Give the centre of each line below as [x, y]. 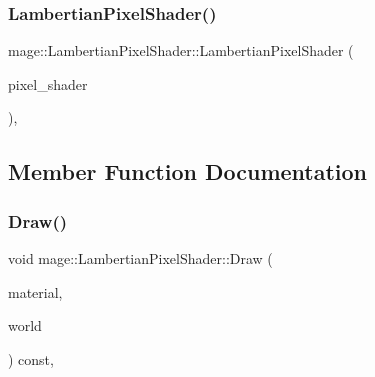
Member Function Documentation [188, 171]
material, [35, 291]
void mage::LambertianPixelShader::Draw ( [140, 258]
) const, [31, 358]
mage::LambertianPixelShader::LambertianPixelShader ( [181, 50]
